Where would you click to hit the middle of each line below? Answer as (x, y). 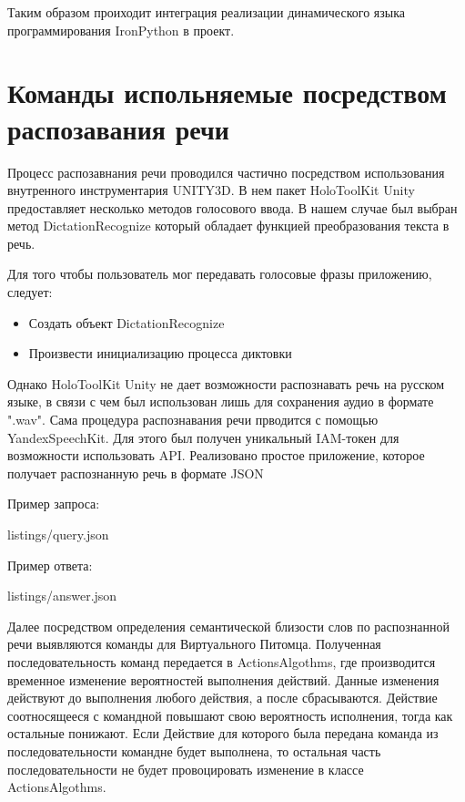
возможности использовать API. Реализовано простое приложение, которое (216, 455)
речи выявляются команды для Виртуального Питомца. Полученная (194, 644)
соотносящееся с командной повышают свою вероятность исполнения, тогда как (230, 715)
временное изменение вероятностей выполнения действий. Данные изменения (223, 679)
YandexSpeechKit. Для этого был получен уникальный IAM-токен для (203, 437)
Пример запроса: (54, 504)
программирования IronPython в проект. (121, 30)
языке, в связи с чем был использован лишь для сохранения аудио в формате (221, 401)
